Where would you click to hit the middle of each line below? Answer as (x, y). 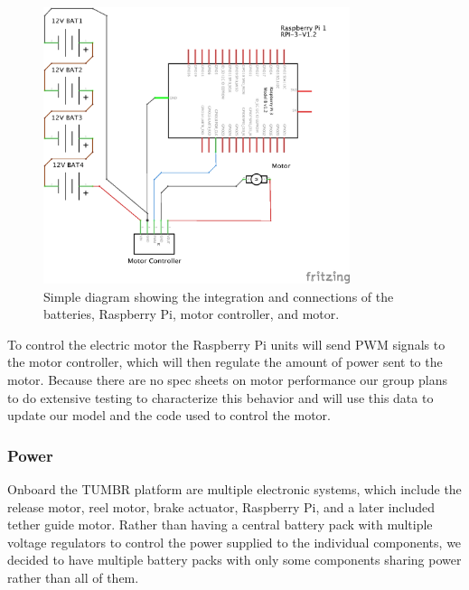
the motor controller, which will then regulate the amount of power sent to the (225, 362)
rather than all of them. (73, 577)
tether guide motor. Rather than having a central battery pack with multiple (220, 524)
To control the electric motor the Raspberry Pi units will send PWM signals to (226, 344)
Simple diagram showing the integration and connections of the (219, 296)
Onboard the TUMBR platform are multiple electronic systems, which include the (234, 489)
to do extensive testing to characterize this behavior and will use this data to (220, 397)
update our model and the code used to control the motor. (169, 415)
